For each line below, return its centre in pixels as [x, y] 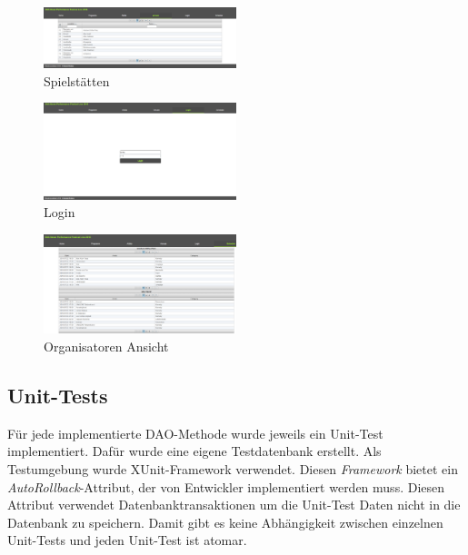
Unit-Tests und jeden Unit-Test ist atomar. [127, 540]
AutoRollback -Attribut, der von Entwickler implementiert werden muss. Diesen [226, 486]
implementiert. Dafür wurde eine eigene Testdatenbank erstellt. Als [194, 451]
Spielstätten [77, 80]
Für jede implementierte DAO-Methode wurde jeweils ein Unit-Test [195, 433]
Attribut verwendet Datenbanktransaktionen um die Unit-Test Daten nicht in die [234, 505]
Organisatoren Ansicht [106, 347]
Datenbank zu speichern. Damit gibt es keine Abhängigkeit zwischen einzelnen [225, 522]
